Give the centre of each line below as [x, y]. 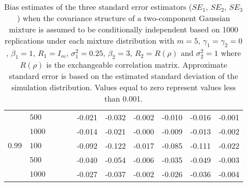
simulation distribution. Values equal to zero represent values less [123, 87]
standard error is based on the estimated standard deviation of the [123, 76]
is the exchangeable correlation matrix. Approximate [137, 65]
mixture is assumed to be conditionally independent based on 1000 [123, 29]
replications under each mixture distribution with [89, 40]
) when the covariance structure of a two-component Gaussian [123, 18]
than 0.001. [123, 99]
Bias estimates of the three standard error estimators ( [98, 7]
